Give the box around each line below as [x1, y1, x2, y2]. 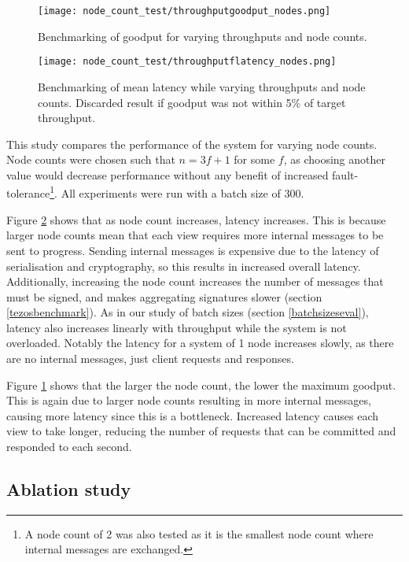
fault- [332, 166, 359, 183]
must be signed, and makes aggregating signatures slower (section [6, 288, 322, 305]
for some [234, 151, 275, 168]
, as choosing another [283, 151, 385, 168]
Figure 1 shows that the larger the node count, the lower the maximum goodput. [6, 376, 396, 393]
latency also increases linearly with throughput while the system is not [6, 319, 347, 335]
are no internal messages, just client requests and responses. [6, 350, 294, 367]
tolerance [6, 185, 50, 202]
